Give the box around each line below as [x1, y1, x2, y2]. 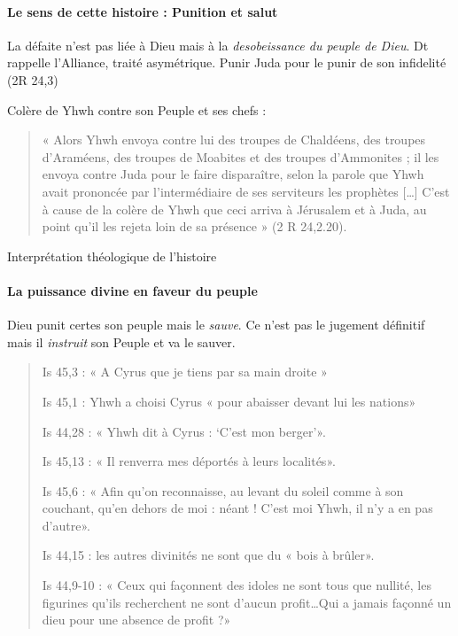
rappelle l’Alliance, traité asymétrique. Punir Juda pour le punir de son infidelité [7, 53, 446, 72]
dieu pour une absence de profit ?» [42, 610, 231, 629]
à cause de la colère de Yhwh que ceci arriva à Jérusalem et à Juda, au [42, 199, 427, 218]
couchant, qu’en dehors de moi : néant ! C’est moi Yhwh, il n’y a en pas [42, 499, 433, 517]
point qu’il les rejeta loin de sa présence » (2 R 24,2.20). [42, 217, 347, 236]
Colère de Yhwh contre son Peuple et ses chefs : [7, 100, 267, 119]
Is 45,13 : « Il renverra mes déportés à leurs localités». [42, 452, 336, 470]
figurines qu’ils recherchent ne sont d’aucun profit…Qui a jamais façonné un [42, 593, 452, 611]
